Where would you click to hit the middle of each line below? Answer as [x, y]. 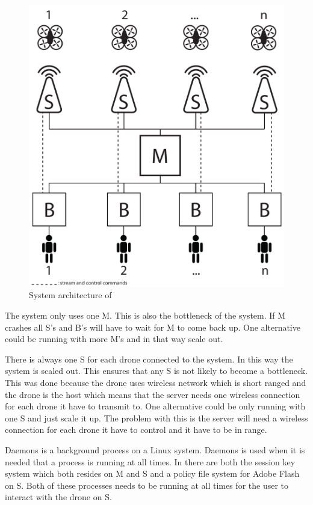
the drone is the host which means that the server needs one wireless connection [153, 394]
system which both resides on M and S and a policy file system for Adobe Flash [152, 473]
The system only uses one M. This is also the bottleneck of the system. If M [145, 315]
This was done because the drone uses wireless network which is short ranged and [156, 383]
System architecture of [70, 295]
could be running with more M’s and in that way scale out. [114, 339]
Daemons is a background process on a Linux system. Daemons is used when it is [155, 449]
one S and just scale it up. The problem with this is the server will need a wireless [156, 418]
